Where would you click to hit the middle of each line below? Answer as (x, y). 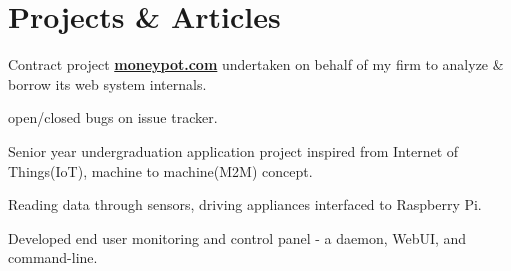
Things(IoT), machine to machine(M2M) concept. (160, 170)
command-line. (53, 257)
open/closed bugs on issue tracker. (113, 117)
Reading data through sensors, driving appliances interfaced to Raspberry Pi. (245, 204)
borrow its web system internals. (107, 83)
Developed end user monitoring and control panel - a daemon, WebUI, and (237, 237)
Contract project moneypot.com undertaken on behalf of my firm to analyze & (256, 64)
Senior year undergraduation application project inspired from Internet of (233, 150)
